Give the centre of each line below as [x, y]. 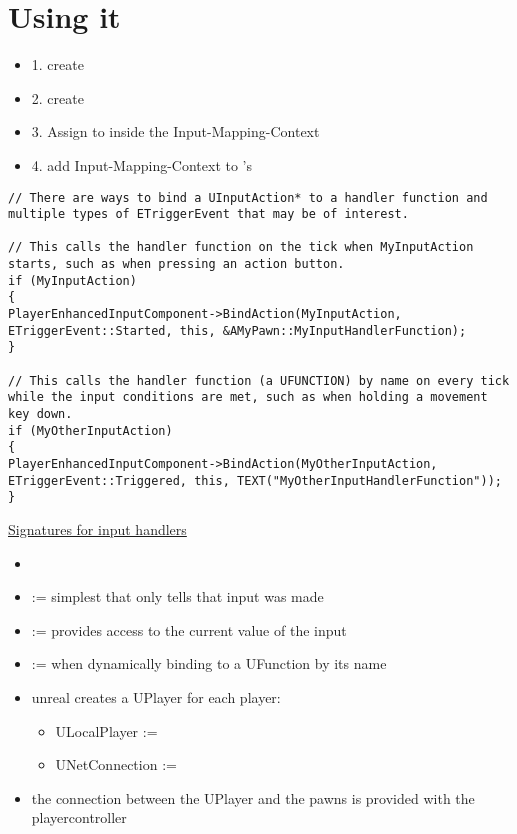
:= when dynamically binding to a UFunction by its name [209, 663]
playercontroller [79, 817]
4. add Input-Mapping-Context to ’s [142, 164]
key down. [40, 414]
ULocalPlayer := [106, 730]
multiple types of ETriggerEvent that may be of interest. [208, 214]
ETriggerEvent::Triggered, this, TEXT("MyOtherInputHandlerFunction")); [255, 480]
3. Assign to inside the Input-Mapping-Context [175, 131]
